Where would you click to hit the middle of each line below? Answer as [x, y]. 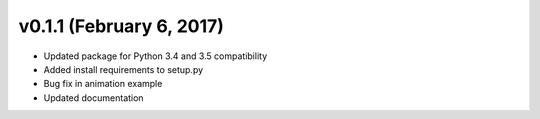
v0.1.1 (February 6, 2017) [121, 26]
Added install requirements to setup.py [123, 69]
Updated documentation [93, 97]
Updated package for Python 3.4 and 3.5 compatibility [155, 56]
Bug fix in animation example [103, 84]
